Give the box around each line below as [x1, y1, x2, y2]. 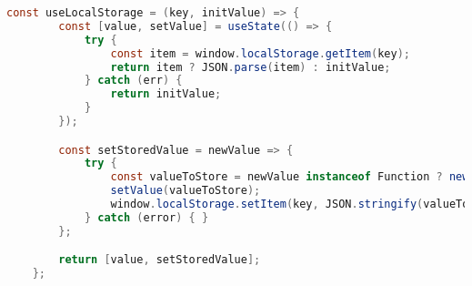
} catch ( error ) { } [84, 210, 209, 224]
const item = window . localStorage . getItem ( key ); [110, 46, 410, 60]
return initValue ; [110, 87, 222, 101]
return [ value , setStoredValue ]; [58, 253, 261, 267]
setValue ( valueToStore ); [110, 184, 261, 198]
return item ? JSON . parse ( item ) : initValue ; [110, 60, 391, 74]
